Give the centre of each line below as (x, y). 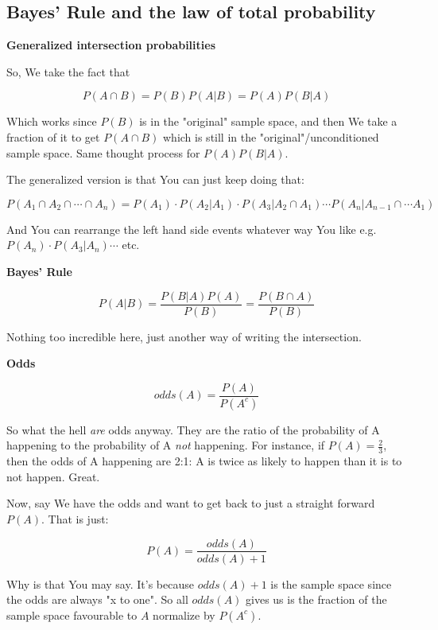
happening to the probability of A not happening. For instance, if (166, 445)
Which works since (52, 121)
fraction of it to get (53, 136)
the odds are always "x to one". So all (97, 599)
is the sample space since (331, 583)
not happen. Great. (53, 476)
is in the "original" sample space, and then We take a (268, 121)
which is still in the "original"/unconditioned (271, 136)
